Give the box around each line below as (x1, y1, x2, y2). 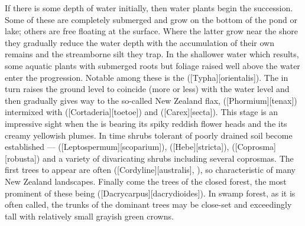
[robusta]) (5, 152, 40, 164)
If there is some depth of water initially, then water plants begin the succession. (5, 2, 293, 14)
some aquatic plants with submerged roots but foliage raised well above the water (5, 59, 300, 71)
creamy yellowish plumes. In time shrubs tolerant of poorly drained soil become (5, 129, 293, 141)
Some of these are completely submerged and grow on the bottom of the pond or (5, 13, 297, 25)
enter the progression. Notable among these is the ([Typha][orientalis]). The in (5, 71, 288, 83)
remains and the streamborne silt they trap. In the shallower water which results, (5, 48, 299, 60)
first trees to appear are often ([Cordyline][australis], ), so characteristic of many (5, 163, 296, 176)
